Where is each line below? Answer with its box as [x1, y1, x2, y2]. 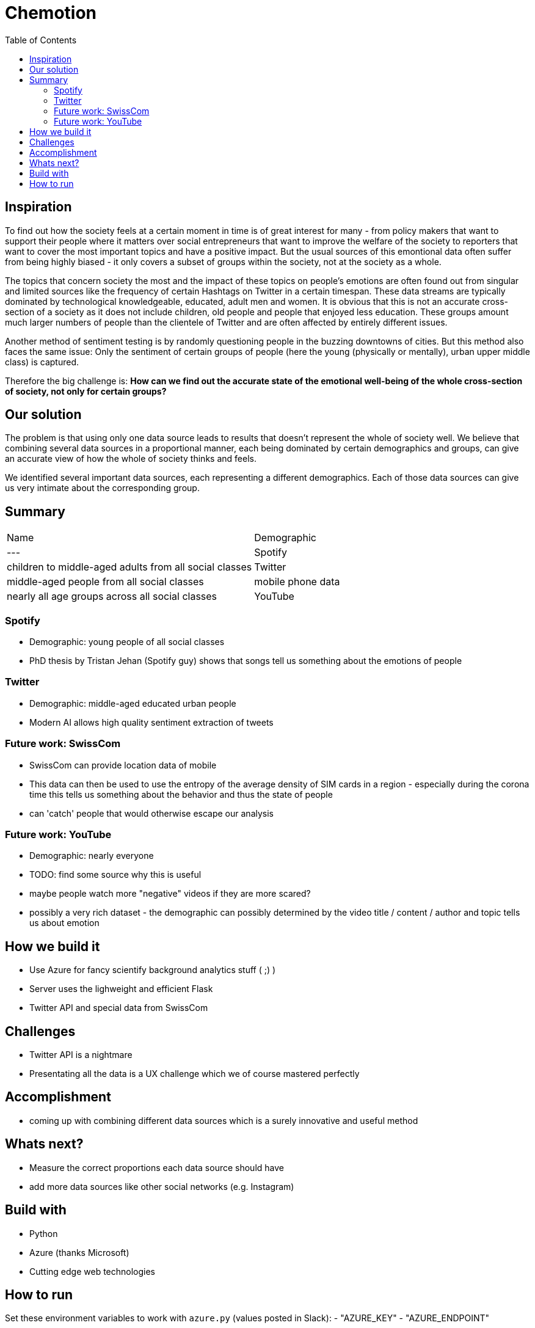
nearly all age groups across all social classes [7, 590, 217, 603]
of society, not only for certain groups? [5, 385, 167, 396]
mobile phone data [254, 575, 340, 588]
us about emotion [29, 918, 100, 929]
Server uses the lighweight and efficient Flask [29, 983, 213, 994]
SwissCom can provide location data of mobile [29, 759, 217, 770]
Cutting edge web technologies [29, 1266, 156, 1277]
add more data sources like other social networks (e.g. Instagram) [29, 1181, 294, 1192]
